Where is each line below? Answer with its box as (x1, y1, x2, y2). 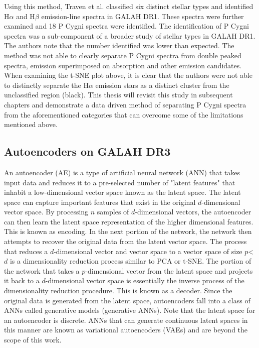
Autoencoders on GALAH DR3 (4, 144, 171, 159)
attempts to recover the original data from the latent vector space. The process (4, 236, 247, 247)
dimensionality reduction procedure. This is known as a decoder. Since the (4, 285, 232, 296)
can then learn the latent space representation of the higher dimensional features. (4, 216, 253, 226)
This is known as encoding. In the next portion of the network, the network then (4, 226, 252, 237)
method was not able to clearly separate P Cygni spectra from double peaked (4, 50, 241, 60)
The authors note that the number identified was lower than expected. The (4, 40, 234, 51)
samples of (97, 206, 129, 217)
